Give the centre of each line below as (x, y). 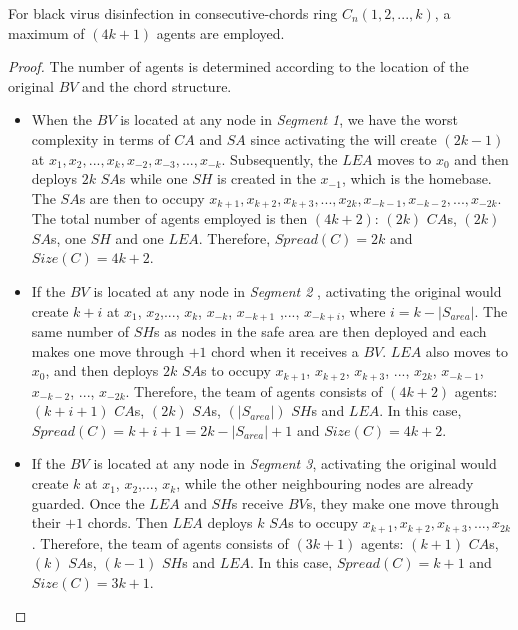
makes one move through (107, 350)
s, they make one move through (402, 502)
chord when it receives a (285, 350)
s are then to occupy (142, 197)
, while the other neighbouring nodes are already (325, 483)
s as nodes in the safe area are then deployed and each (320, 331)
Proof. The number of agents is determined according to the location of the (238, 66)
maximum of (46, 32)
